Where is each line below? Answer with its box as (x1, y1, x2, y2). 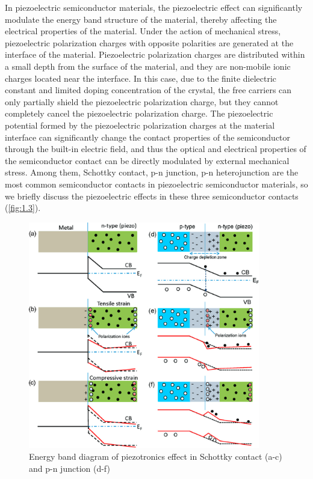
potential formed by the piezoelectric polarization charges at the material (5, 118, 275, 131)
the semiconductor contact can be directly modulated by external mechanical (5, 154, 290, 166)
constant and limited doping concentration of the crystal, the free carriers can (5, 84, 292, 96)
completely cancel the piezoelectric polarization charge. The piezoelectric (5, 107, 273, 120)
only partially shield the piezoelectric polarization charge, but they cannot (5, 95, 279, 108)
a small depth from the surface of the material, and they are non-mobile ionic (5, 59, 291, 72)
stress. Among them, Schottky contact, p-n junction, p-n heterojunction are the (5, 166, 299, 178)
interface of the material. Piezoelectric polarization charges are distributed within (5, 48, 305, 61)
